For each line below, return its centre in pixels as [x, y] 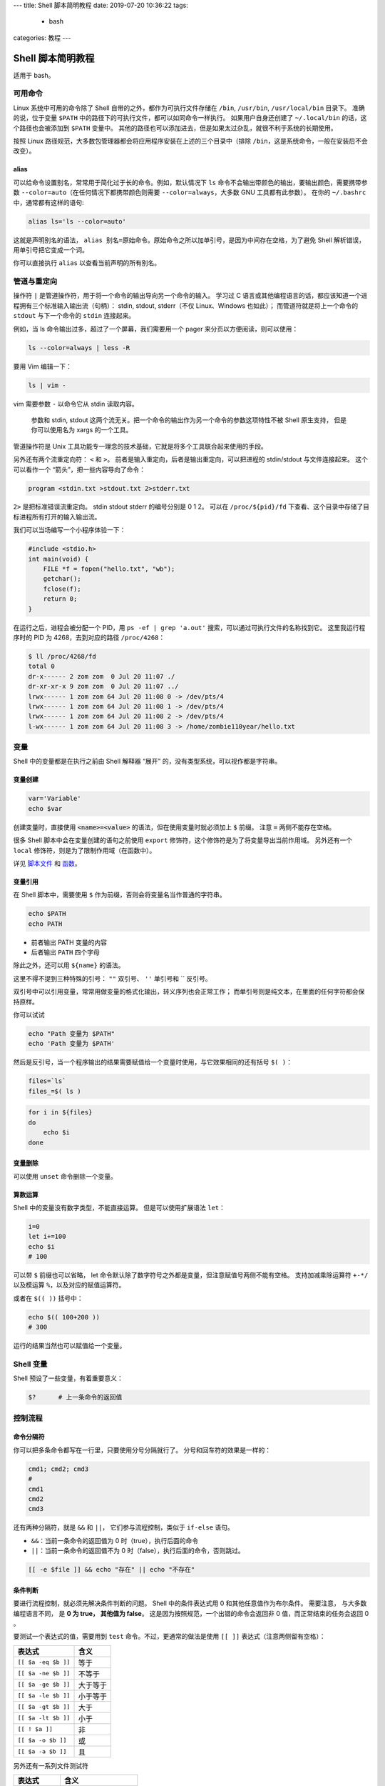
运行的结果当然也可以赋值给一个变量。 [70, 1346]
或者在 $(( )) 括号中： [48, 1298]
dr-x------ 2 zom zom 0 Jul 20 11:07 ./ [102, 676]
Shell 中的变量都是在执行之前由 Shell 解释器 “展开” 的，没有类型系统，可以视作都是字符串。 [147, 762]
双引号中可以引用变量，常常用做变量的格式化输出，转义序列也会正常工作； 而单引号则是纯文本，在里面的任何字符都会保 [189, 992]
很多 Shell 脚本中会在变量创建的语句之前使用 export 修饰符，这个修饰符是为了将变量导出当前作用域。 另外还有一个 [183, 840]
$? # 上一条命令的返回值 [75, 1397]
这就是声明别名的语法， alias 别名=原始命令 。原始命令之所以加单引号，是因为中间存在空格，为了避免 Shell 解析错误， [189, 240]
